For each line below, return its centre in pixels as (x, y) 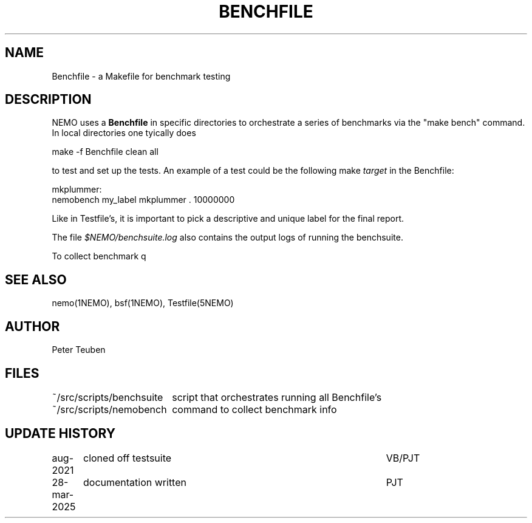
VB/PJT (403, 458)
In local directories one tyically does (124, 133)
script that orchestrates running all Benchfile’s (277, 397)
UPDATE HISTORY (60, 434)
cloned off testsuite (127, 458)
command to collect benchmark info (254, 409)
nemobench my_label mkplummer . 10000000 (143, 200)
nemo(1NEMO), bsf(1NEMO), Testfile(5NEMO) (143, 303)
